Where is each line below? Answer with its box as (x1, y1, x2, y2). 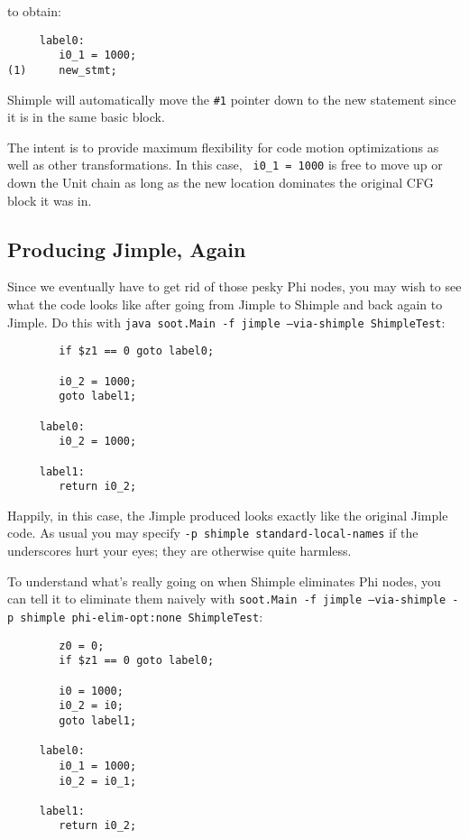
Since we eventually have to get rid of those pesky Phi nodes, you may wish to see (7, 277, 462, 296)
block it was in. (7, 190, 92, 209)
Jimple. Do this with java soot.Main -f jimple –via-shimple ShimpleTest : (7, 312, 446, 331)
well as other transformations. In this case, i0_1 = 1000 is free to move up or (7, 155, 443, 174)
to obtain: (7, 2, 61, 20)
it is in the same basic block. (7, 107, 165, 126)
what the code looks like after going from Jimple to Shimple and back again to (7, 295, 443, 314)
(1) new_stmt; (7, 63, 117, 77)
